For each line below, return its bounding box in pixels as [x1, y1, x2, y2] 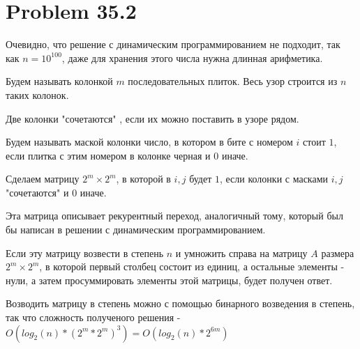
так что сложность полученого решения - [6, 310, 181, 325]
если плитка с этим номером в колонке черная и [6, 148, 211, 162]
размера [321, 245, 354, 260]
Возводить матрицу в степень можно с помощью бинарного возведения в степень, [6, 296, 355, 311]
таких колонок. [6, 87, 69, 102]
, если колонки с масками [219, 171, 329, 186]
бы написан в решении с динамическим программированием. [6, 222, 266, 237]
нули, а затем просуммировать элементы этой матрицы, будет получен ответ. [6, 272, 333, 287]
